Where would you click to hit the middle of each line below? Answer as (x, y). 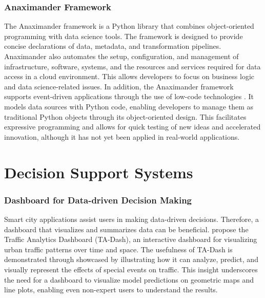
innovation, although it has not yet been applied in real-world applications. (122, 136)
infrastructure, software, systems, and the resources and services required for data (132, 66)
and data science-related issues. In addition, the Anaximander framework (119, 86)
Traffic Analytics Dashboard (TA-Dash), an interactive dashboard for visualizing (131, 239)
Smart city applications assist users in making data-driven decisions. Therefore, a (132, 219)
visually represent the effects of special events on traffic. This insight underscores (131, 269)
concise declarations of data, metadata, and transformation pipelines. (113, 46)
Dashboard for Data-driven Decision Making (98, 200)
